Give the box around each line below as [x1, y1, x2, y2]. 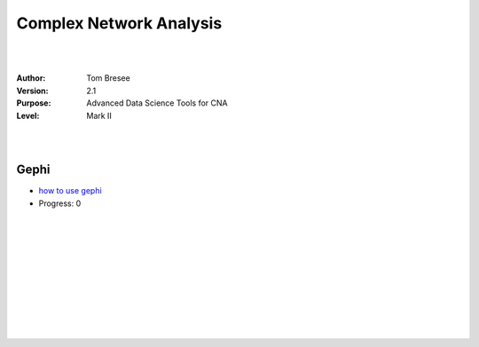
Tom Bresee [86, 73, 130, 83]
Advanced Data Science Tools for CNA [86, 98, 228, 108]
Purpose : [16, 98, 51, 108]
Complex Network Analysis [16, 13, 223, 33]
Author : [16, 73, 46, 83]
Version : [16, 85, 49, 96]
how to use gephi [38, 185, 102, 196]
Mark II [86, 110, 113, 121]
